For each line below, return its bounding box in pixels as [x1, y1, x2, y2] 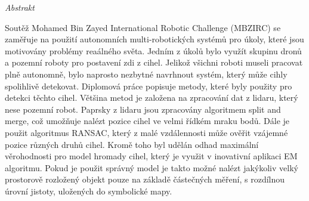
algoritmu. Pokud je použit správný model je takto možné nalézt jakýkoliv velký [5, 161, 298, 174]
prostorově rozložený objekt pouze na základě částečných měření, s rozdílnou [5, 173, 285, 185]
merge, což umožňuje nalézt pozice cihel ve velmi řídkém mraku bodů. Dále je [5, 115, 290, 127]
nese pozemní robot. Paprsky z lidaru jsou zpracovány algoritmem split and [5, 103, 281, 115]
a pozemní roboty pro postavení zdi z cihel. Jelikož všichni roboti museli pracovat [5, 56, 303, 69]
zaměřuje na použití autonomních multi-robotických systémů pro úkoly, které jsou [5, 33, 304, 45]
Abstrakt [5, 1, 35, 13]
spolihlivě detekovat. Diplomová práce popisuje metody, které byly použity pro [5, 79, 292, 92]
